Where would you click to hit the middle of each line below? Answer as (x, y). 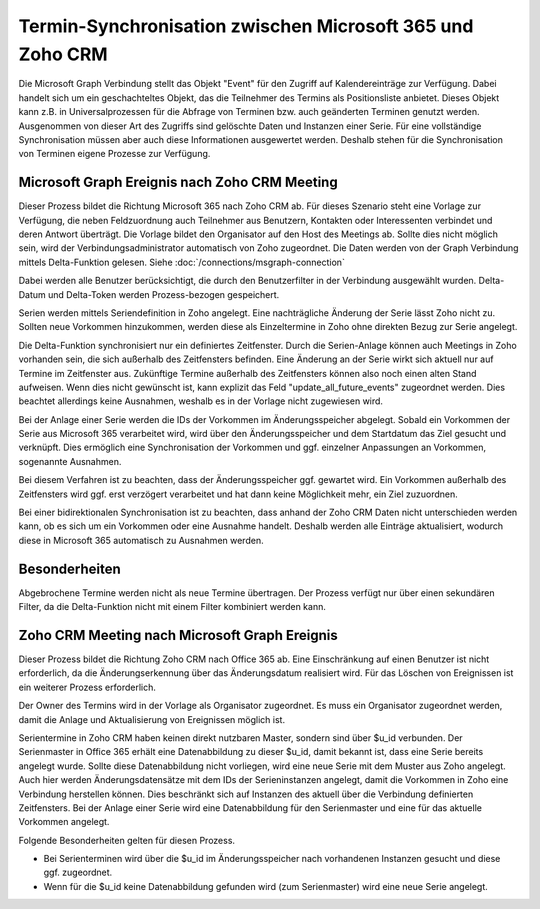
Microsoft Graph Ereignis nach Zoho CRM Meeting (178, 182)
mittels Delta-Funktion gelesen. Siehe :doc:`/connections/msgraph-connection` (181, 262)
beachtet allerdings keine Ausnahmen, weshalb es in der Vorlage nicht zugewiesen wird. (201, 401)
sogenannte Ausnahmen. (70, 461)
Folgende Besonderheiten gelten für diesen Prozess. (126, 840)
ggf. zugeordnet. (78, 872)
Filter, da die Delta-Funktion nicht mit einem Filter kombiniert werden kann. (172, 607)
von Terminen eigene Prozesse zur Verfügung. (114, 154)
